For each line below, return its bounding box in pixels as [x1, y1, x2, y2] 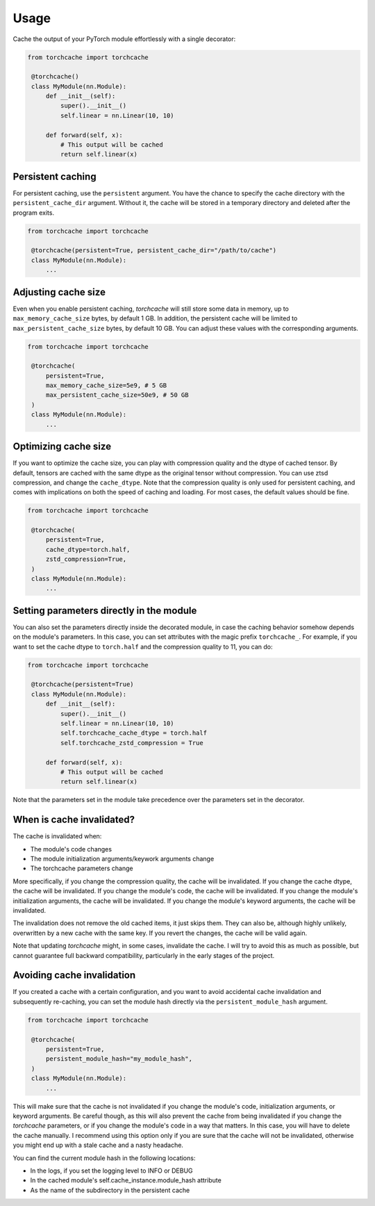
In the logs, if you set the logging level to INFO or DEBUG [30, 1166, 194, 1175]
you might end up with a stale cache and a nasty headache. [12, 1141, 184, 1150]
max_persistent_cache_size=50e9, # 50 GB [45, 391, 189, 399]
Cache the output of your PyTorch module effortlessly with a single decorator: [12, 35, 236, 43]
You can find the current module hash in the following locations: [12, 1154, 196, 1162]
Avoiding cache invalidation [12, 970, 136, 981]
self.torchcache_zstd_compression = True [60, 739, 204, 747]
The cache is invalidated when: [12, 832, 102, 840]
